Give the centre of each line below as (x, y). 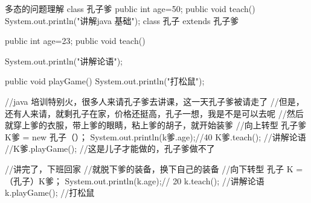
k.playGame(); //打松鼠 (50, 192)
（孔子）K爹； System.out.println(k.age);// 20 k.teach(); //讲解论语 (135, 180)
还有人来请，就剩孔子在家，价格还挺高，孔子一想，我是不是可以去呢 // (146, 113)
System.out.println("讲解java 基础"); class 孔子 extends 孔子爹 (122, 20)
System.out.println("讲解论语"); (64, 61)
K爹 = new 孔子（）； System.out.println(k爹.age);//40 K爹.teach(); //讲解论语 (155, 136)
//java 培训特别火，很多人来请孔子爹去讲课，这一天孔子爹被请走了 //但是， (155, 101)
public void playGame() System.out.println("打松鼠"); (105, 81)
